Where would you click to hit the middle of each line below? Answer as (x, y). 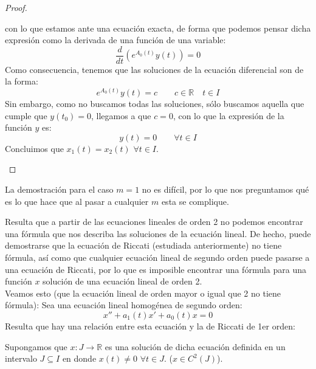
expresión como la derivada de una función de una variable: (115, 40)
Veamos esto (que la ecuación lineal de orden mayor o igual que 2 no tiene (143, 293)
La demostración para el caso (59, 189)
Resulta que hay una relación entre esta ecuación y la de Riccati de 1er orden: (150, 326)
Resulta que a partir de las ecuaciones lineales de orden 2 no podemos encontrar (154, 222)
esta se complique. (195, 201)
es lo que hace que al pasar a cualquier (77, 201)
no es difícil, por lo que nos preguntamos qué (225, 189)
